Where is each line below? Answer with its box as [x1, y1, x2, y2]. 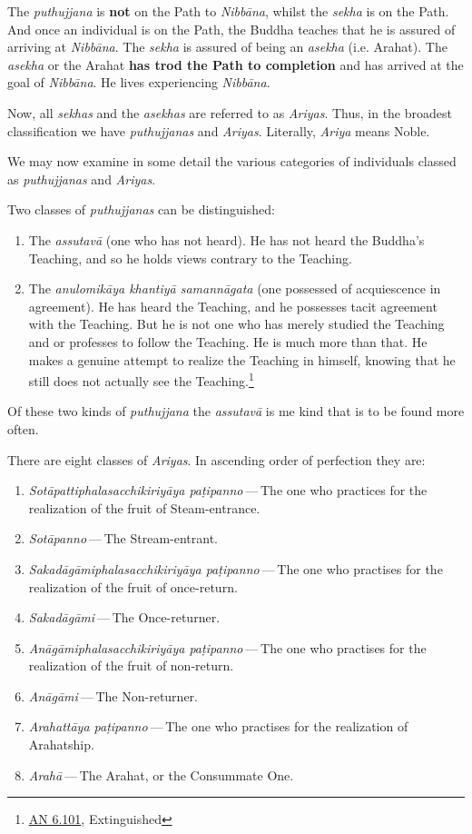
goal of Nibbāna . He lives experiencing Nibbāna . [7, 73, 270, 92]
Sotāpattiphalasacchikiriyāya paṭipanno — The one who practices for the [28, 481, 428, 500]
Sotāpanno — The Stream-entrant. [28, 529, 219, 548]
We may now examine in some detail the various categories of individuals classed [7, 152, 457, 171]
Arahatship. [28, 735, 94, 754]
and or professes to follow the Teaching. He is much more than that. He [28, 332, 428, 351]
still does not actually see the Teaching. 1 [28, 369, 254, 390]
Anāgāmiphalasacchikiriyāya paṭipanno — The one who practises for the [28, 638, 427, 657]
